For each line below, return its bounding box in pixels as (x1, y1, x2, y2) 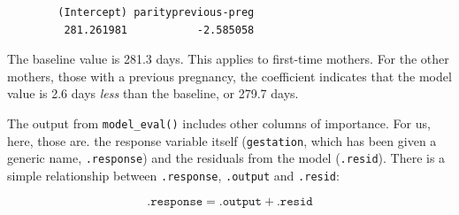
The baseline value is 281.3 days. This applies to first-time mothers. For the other (7, 50, 449, 68)
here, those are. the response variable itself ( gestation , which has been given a (7, 131, 437, 150)
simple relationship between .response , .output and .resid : (7, 165, 340, 184)
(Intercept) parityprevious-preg (57, 6, 255, 19)
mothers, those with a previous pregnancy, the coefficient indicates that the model (7, 66, 452, 85)
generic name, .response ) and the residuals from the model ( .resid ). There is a (7, 149, 446, 167)
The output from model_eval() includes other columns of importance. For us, (7, 113, 431, 132)
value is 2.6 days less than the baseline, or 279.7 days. (7, 84, 299, 103)
